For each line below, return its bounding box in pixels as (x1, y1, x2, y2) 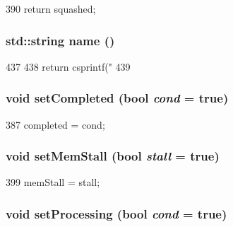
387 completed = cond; (6, 117, 105, 132)
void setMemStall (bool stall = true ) (6, 147, 220, 165)
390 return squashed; (6, 1, 96, 16)
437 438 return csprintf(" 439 (6, 59, 131, 74)
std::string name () (6, 31, 115, 49)
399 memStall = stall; (6, 175, 100, 190)
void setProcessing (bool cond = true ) (6, 204, 227, 222)
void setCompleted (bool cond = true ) (6, 89, 229, 107)
